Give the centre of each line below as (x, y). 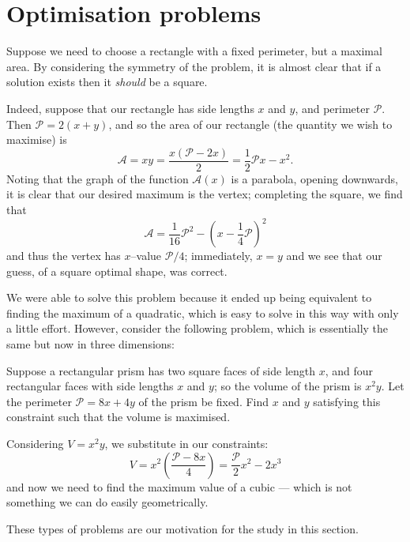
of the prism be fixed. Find (204, 401)
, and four (349, 370)
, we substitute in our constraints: (186, 443)
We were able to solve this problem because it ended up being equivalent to (189, 297)
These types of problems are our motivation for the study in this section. (182, 528)
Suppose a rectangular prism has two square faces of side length (161, 370)
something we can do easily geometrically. (107, 502)
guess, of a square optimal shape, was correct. (117, 271)
